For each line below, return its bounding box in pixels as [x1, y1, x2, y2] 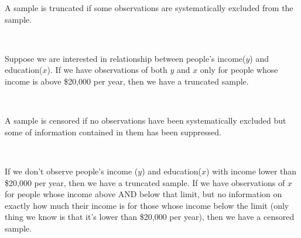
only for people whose [200, 64, 278, 76]
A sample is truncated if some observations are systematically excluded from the [5, 2, 293, 13]
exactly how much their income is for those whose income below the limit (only [5, 199, 289, 211]
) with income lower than [206, 164, 297, 177]
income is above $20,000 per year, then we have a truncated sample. [5, 75, 249, 87]
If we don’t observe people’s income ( [5, 164, 138, 177]
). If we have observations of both [47, 64, 167, 76]
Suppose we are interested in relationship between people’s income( [5, 52, 246, 64]
